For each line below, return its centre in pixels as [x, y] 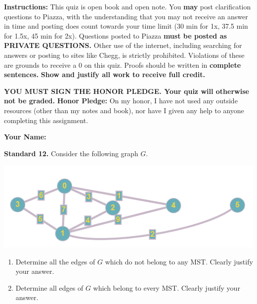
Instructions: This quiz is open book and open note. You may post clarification [128, 6]
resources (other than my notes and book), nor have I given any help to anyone [124, 110]
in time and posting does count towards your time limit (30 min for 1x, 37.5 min [126, 26]
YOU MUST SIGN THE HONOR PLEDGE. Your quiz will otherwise [127, 91]
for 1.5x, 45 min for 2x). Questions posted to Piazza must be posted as [115, 35]
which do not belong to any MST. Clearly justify [179, 261]
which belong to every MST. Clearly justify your [167, 287]
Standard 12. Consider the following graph [71, 153]
